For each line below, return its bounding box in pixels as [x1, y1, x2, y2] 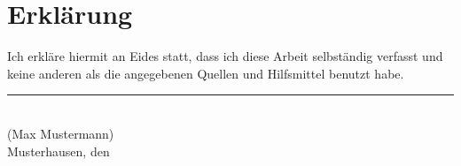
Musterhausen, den [7, 141, 110, 160]
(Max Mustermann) [7, 124, 114, 142]
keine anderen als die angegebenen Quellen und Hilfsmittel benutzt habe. [7, 64, 404, 82]
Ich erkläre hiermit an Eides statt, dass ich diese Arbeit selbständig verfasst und [7, 47, 443, 65]
